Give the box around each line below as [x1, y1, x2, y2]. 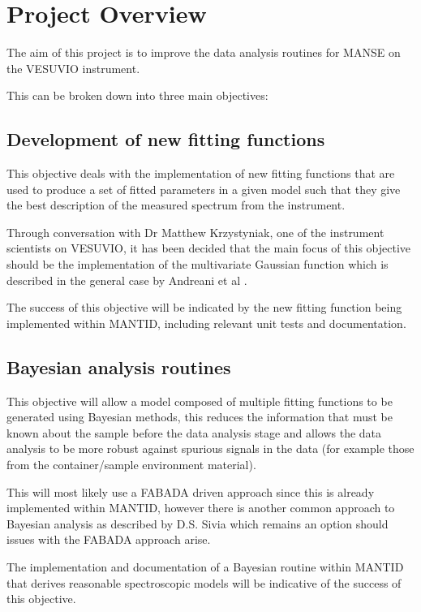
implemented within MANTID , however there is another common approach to [6, 499, 395, 516]
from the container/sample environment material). [6, 456, 256, 473]
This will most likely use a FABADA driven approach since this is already [6, 483, 375, 500]
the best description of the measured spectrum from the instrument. [6, 196, 346, 213]
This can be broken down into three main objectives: [6, 87, 268, 104]
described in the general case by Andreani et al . [6, 271, 247, 288]
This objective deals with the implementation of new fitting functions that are [6, 165, 395, 182]
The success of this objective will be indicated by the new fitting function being [6, 299, 402, 316]
